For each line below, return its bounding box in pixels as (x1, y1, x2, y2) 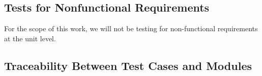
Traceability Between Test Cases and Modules (4, 57, 252, 73)
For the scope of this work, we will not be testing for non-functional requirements (4, 23, 258, 34)
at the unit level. (4, 33, 56, 43)
